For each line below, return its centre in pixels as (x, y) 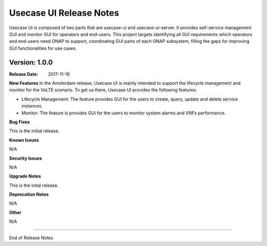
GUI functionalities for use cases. (43, 48)
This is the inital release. (34, 185)
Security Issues (25, 158)
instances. (32, 106)
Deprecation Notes (29, 194)
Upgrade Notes (25, 176)
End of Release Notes (31, 238)
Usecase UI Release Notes (64, 13)
